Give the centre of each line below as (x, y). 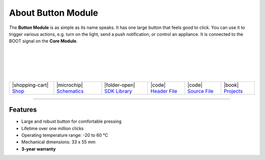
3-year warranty (39, 149)
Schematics (70, 91)
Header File (164, 91)
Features (23, 110)
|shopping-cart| (30, 85)
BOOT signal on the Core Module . (43, 41)
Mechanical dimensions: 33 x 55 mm (58, 142)
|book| (231, 85)
